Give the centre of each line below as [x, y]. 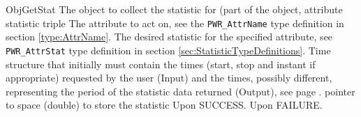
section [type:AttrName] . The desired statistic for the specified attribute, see [169, 37]
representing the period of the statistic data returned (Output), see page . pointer [180, 91]
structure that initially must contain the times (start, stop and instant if [161, 64]
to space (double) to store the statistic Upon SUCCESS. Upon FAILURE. [164, 105]
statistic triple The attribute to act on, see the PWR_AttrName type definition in [175, 23]
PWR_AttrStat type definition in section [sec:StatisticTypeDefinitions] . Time [168, 50]
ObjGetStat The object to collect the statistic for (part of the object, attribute [174, 9]
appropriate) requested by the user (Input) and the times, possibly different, [169, 78]
